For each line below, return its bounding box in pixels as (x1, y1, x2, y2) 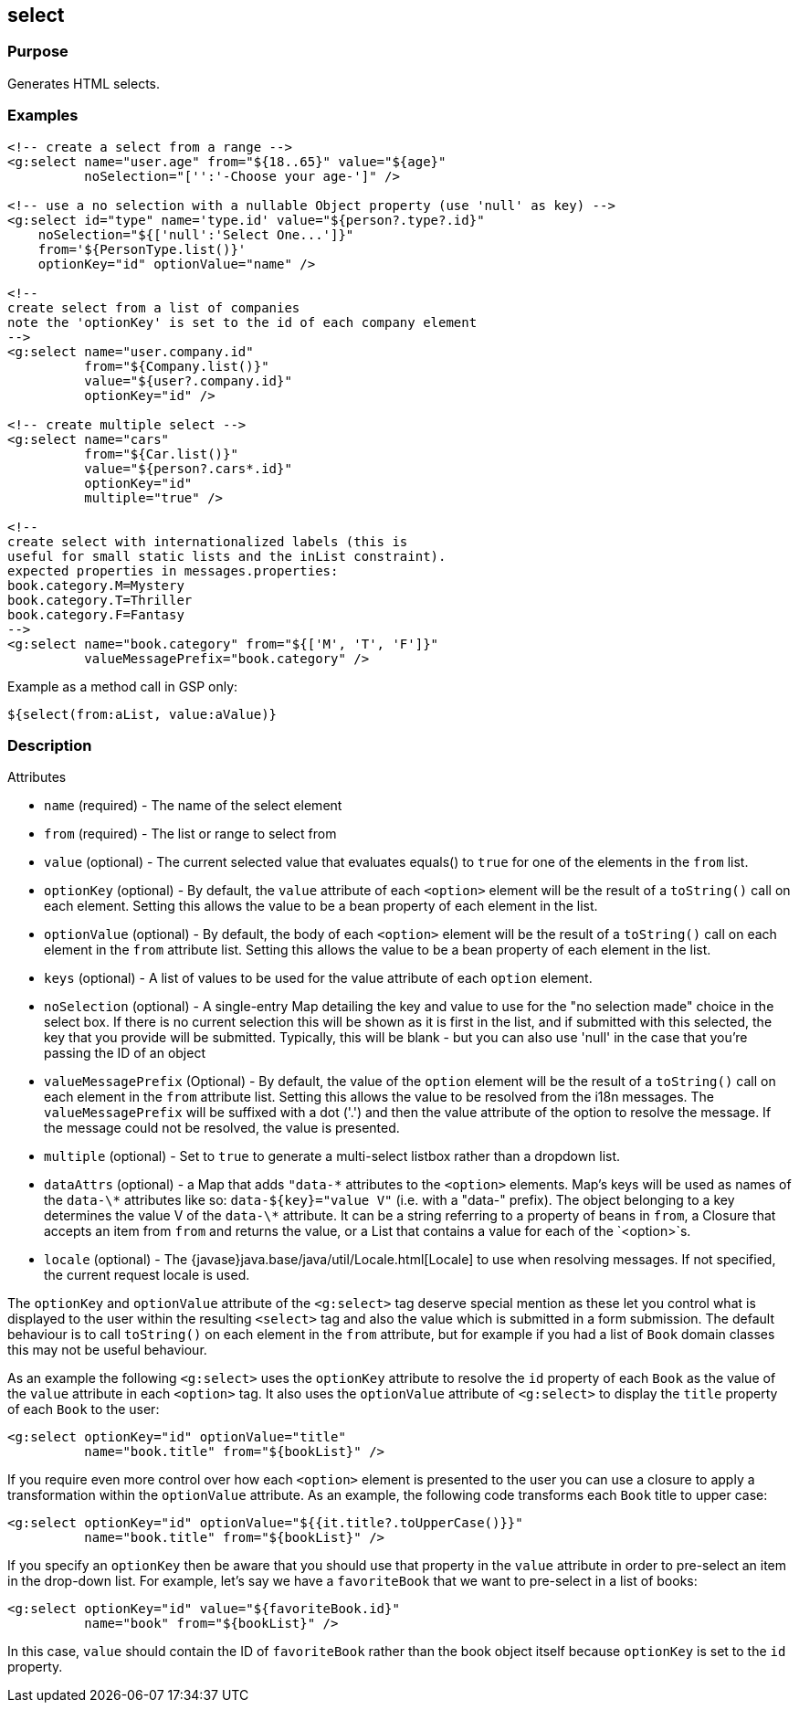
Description (7, 735, 92, 755)
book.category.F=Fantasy (7, 607, 184, 622)
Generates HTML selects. (7, 75, 161, 91)
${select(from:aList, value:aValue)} (7, 706, 278, 722)
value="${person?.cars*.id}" (84, 460, 292, 476)
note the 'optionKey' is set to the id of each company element (7, 314, 478, 330)
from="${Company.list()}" (84, 358, 269, 374)
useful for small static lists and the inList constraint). (7, 548, 447, 564)
